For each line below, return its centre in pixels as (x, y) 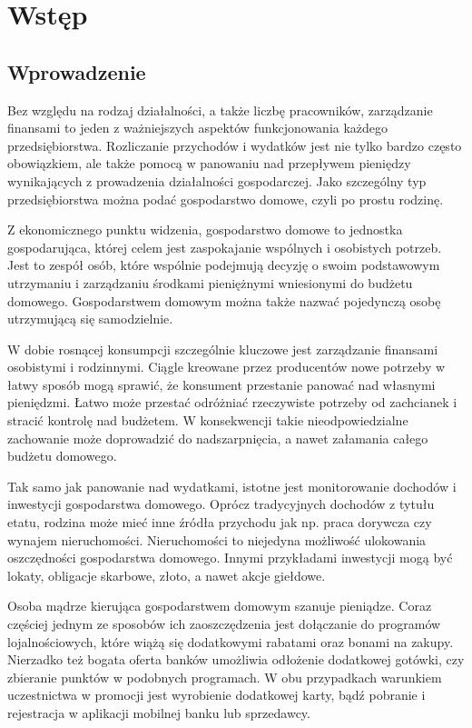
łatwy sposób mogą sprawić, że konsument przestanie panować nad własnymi (221, 384)
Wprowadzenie (77, 71)
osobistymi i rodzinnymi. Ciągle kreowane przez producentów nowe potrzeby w (226, 367)
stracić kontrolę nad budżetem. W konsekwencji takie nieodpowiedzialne (208, 420)
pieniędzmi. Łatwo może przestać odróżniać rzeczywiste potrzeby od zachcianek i (232, 402)
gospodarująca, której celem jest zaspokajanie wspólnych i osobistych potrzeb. (225, 247)
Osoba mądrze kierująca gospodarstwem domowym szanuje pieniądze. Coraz (220, 606)
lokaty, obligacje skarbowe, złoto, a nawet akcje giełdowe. (167, 575)
